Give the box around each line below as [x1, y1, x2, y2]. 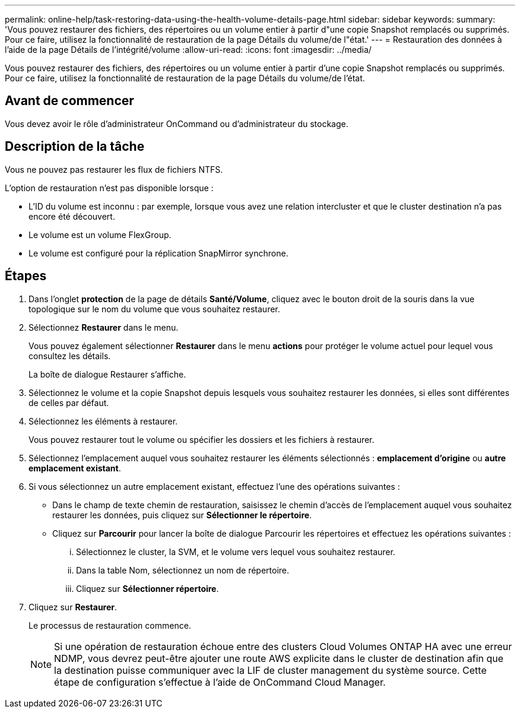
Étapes [5, 268, 47, 284]
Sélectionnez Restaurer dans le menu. [28, 322, 179, 332]
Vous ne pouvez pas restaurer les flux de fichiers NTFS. [5, 164, 223, 175]
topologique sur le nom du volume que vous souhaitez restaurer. [28, 303, 280, 314]
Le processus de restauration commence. [28, 620, 191, 630]
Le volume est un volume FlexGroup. [28, 229, 172, 240]
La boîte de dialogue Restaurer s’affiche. [28, 369, 186, 379]
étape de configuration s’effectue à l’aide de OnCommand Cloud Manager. [54, 676, 386, 688]
